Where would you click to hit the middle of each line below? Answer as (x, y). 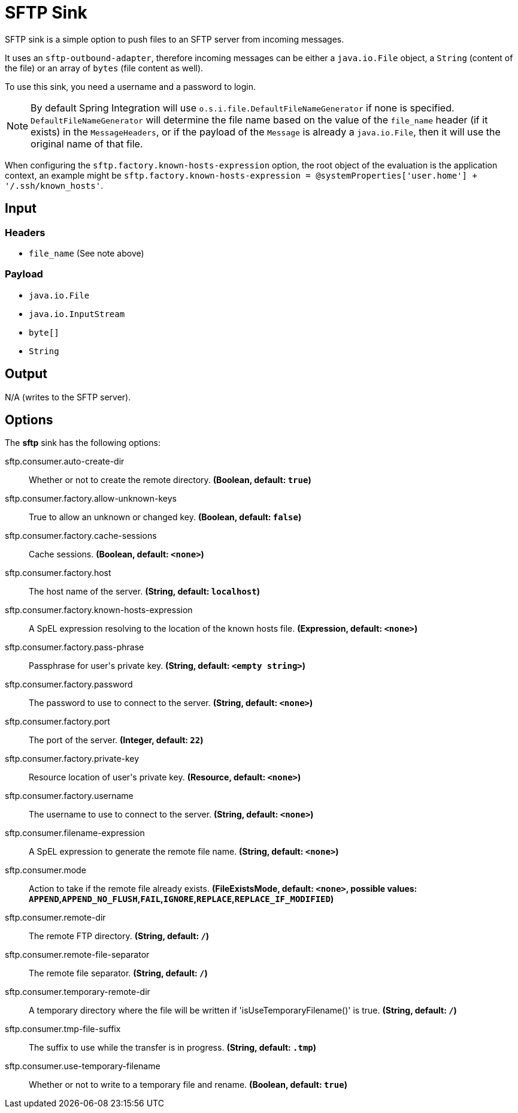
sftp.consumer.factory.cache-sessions (81, 536)
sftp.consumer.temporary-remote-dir (78, 992)
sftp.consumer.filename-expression (75, 833)
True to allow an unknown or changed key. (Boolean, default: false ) (165, 517)
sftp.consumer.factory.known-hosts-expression (99, 610)
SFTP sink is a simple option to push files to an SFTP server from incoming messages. (175, 39)
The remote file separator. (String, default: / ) (118, 973)
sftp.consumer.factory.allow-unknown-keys (91, 499)
